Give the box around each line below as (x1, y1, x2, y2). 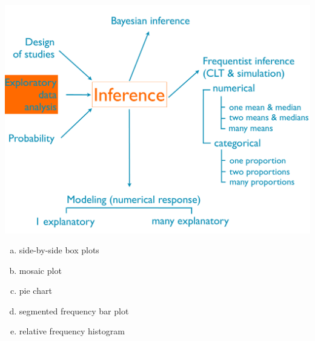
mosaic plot (19, 264, 62, 276)
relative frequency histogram (19, 325, 125, 337)
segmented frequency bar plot (19, 304, 129, 317)
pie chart (19, 284, 52, 297)
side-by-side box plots (19, 244, 99, 256)
